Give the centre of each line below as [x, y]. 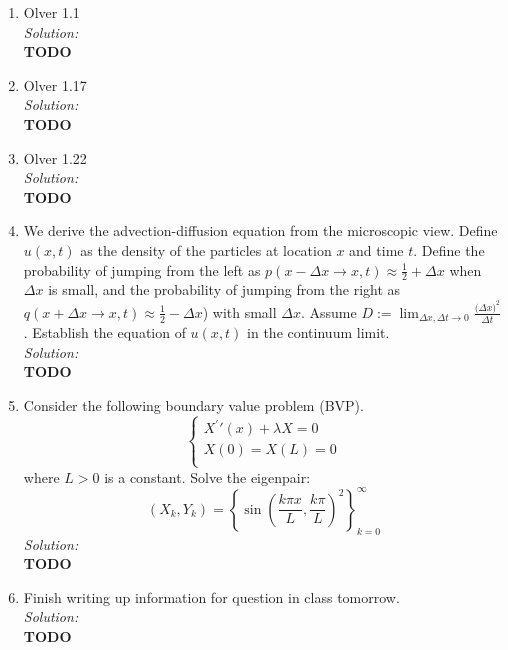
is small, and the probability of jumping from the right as [224, 289]
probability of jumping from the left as [142, 269]
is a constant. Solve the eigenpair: [207, 476]
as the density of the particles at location [206, 249]
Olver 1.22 [55, 157]
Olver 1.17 [55, 84]
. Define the [449, 249]
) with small [239, 311]
